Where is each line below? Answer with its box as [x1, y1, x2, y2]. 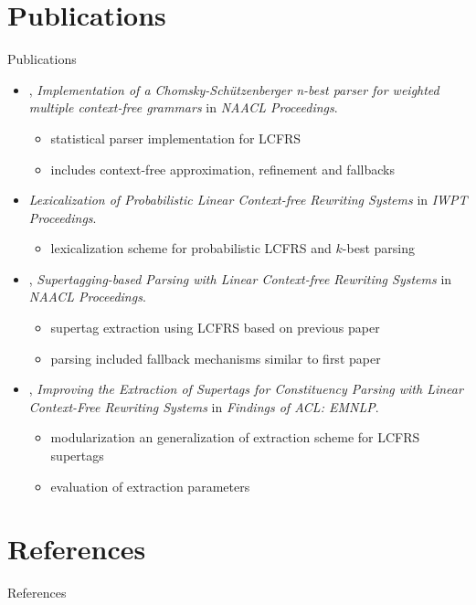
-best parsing [342, 239, 415, 258]
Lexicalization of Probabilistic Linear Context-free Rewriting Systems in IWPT [28, 190, 468, 209]
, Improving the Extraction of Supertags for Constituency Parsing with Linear [28, 379, 463, 398]
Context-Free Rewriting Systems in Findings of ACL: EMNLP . [28, 397, 379, 416]
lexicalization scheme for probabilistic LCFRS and [50, 239, 332, 258]
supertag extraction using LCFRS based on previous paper [50, 318, 380, 337]
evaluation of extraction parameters [50, 476, 250, 495]
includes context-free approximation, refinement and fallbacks [50, 159, 395, 178]
